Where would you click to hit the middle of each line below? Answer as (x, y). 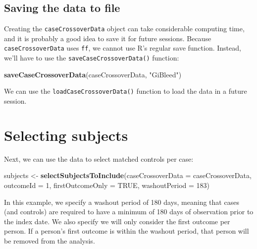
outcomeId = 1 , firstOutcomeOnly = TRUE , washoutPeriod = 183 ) (107, 185)
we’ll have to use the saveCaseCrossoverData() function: (92, 58)
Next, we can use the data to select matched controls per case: (99, 158)
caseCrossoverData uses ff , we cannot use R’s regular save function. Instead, (123, 48)
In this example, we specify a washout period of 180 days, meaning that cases (122, 202)
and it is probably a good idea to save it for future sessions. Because (108, 38)
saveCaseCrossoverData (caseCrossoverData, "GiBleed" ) (93, 74)
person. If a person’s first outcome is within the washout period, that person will (127, 231)
